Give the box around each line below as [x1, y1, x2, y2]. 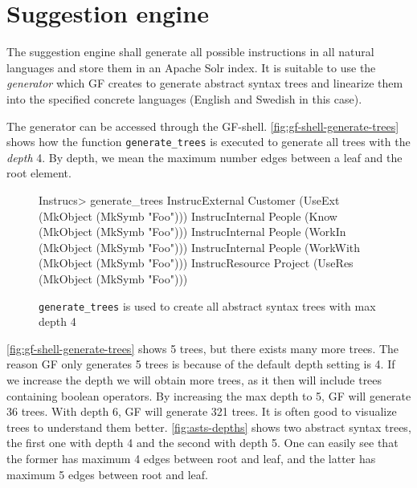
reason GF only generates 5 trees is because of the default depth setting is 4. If [6, 356, 395, 372]
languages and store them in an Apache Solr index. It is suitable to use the [6, 59, 376, 75]
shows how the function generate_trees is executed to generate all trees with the [6, 133, 411, 150]
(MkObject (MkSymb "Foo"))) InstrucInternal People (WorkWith [39, 238, 361, 255]
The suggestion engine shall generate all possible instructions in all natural [6, 43, 374, 60]
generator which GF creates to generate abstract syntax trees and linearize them [6, 75, 403, 91]
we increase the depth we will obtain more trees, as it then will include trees [6, 371, 382, 388]
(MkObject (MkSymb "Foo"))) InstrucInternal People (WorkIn [39, 223, 346, 240]
